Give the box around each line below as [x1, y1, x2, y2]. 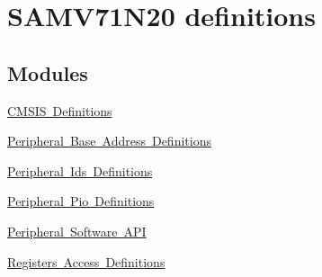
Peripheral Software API [7, 221, 147, 240]
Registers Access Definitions [7, 252, 165, 271]
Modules [7, 58, 88, 86]
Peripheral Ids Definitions [7, 161, 153, 180]
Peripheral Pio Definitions [7, 192, 155, 210]
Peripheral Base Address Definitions [7, 131, 211, 150]
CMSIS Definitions [7, 101, 112, 120]
